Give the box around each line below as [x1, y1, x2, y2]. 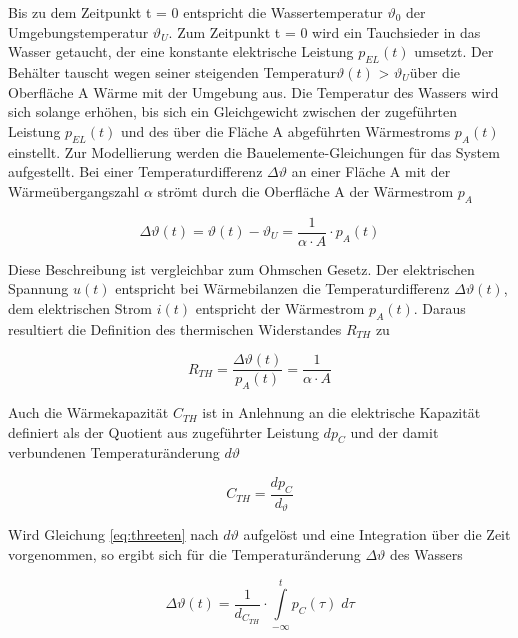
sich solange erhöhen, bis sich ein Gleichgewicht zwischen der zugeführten [8, 101, 457, 122]
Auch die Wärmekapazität [8, 402, 169, 423]
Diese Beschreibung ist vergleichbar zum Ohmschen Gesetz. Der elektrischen [8, 258, 475, 279]
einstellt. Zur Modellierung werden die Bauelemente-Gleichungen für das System [8, 141, 500, 162]
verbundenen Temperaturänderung [8, 442, 220, 463]
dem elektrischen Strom [8, 297, 153, 318]
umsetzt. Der [414, 41, 494, 62]
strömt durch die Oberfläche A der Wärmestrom [157, 180, 454, 201]
